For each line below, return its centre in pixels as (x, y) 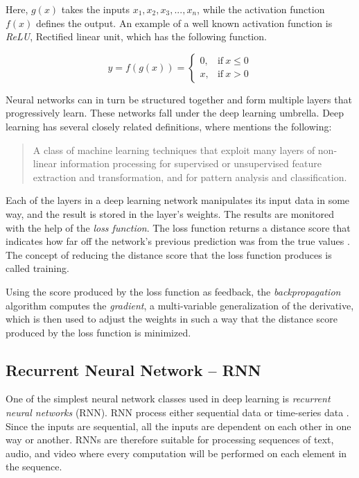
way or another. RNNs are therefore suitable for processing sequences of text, (170, 439)
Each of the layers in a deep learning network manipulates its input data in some (178, 200)
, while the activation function (261, 9)
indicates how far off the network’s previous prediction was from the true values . (178, 241)
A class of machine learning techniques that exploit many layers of (174, 150)
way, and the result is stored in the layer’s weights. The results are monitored (170, 213)
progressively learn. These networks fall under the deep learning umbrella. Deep (175, 113)
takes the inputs (95, 9)
